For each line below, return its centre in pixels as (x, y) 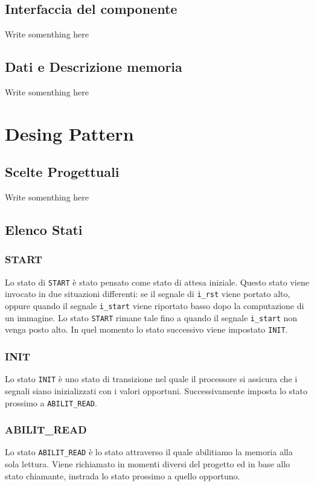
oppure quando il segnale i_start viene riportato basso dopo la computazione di (155, 306)
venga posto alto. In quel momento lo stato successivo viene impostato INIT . (146, 329)
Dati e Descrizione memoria (94, 67)
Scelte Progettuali (62, 172)
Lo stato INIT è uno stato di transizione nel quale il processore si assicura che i (151, 379)
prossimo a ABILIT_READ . (51, 402)
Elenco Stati (44, 230)
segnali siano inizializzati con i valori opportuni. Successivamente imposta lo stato (156, 390)
